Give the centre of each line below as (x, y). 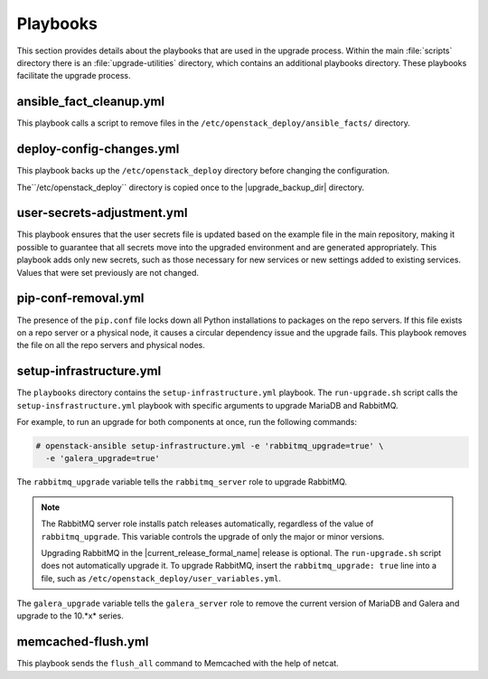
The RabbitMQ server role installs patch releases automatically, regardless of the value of (207, 523)
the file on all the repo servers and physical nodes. (111, 345)
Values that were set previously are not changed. (108, 272)
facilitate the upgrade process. (74, 76)
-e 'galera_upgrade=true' (103, 458)
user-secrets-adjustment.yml (102, 213)
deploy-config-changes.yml (98, 149)
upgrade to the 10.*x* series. (70, 616)
